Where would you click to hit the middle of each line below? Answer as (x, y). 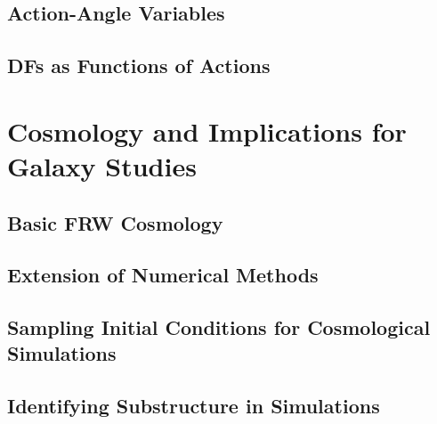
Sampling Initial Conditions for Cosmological (219, 327)
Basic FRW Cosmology (115, 222)
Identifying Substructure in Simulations (194, 406)
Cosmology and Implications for (207, 130)
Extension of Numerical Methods (163, 275)
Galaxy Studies (102, 165)
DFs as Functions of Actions (139, 65)
